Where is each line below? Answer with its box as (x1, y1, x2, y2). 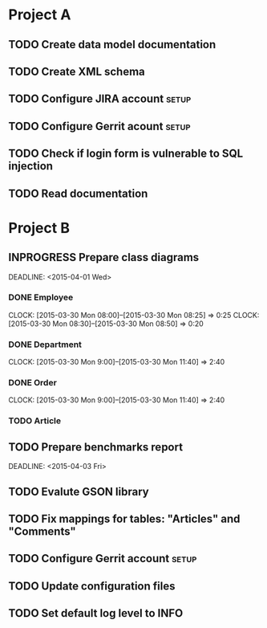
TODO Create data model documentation (8, 38, 216, 51)
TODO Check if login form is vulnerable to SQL (8, 147, 244, 161)
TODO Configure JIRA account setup (8, 92, 192, 106)
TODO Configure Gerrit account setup (8, 552, 197, 565)
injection (8, 159, 54, 173)
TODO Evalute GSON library (8, 484, 150, 499)
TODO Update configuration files (8, 579, 176, 593)
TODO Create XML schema (8, 64, 146, 78)
